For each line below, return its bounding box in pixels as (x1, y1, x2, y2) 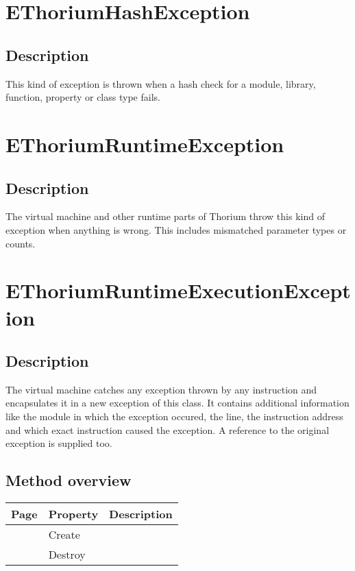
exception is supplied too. (5, 436, 112, 450)
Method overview (5, 470, 132, 491)
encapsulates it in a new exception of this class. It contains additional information (5, 396, 350, 410)
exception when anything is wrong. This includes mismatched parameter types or (5, 222, 347, 236)
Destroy (48, 546, 86, 563)
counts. (5, 236, 36, 250)
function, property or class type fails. (5, 90, 160, 104)
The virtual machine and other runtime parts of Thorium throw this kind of (5, 209, 325, 223)
